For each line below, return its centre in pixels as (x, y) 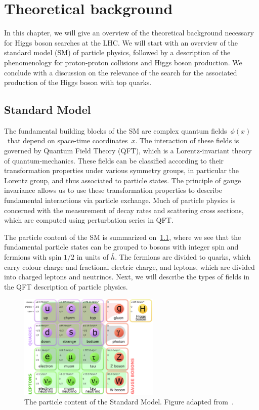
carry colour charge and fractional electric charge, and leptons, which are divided (129, 266)
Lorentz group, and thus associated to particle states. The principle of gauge (123, 180)
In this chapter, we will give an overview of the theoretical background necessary (129, 33)
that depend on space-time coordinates (68, 140)
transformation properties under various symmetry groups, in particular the (122, 170)
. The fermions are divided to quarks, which (183, 257)
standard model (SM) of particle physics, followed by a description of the (117, 52)
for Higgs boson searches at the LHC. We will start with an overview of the (121, 42)
